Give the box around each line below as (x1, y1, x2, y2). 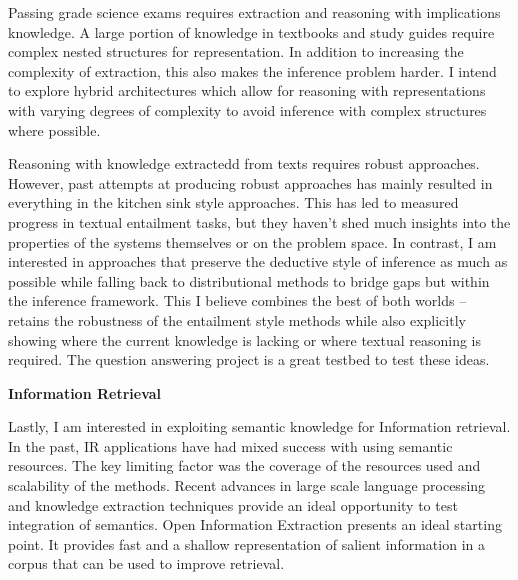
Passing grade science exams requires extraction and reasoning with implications (8, 2, 501, 22)
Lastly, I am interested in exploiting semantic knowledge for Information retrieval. (8, 416, 511, 437)
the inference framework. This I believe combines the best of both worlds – (8, 290, 467, 311)
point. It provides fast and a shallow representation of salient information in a (8, 533, 485, 554)
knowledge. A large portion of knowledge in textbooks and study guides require (8, 21, 495, 42)
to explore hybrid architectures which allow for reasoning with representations (8, 80, 486, 101)
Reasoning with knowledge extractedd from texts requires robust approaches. (8, 153, 480, 174)
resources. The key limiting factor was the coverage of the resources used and (8, 455, 481, 476)
